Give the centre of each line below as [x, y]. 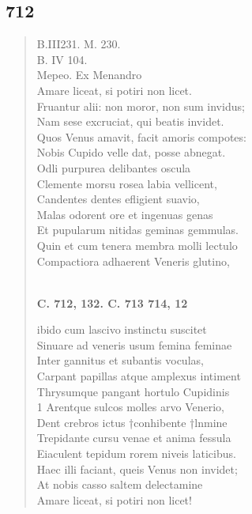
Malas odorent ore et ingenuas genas [125, 214]
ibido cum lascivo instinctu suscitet [122, 329]
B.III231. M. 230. [79, 44]
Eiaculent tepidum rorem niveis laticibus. [136, 454]
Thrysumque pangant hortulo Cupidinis [133, 391]
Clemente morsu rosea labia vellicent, [127, 183]
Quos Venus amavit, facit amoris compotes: [141, 136]
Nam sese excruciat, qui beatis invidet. [130, 121]
